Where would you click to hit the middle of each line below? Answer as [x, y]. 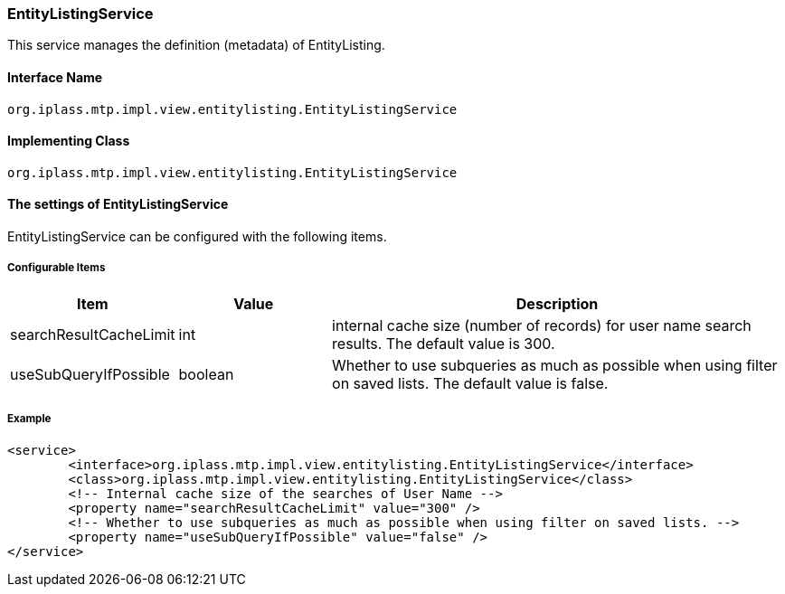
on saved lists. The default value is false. [470, 383]
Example [29, 419]
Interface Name [55, 77]
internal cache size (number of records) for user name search [542, 325]
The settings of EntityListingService [118, 204]
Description [557, 303]
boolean [206, 374]
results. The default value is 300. [444, 343]
